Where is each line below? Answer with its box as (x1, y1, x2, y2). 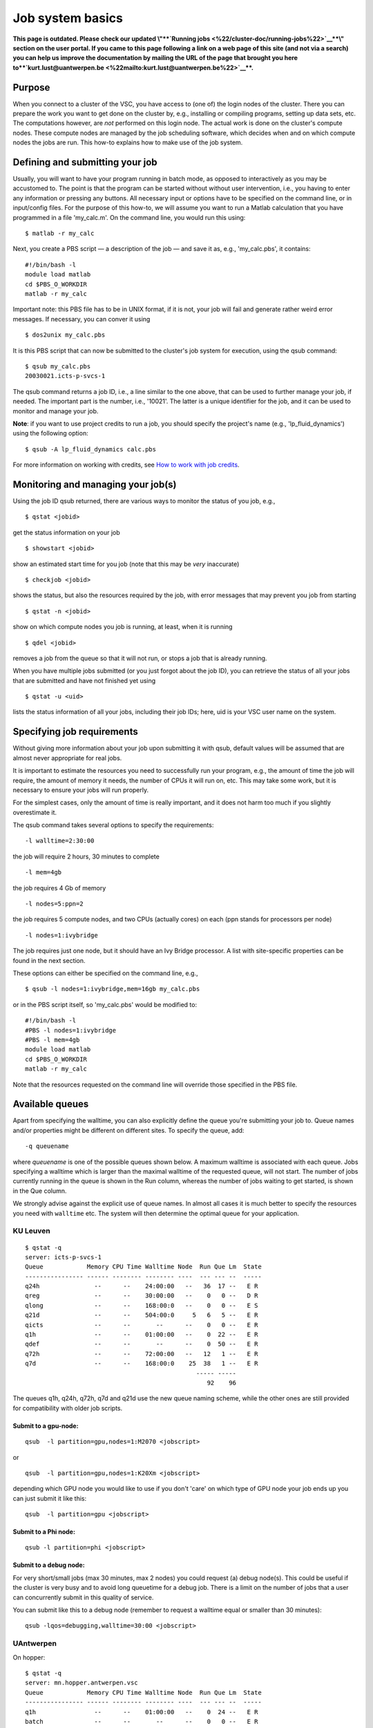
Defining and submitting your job (12, 156, 158, 168)
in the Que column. (12, 1186, 67, 1195)
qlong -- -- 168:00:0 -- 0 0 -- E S (25, 1302, 258, 1309)
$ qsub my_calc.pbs (25, 362, 91, 370)
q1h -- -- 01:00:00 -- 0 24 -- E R (25, 1708, 258, 1716)
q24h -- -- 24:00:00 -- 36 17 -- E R (25, 1282, 258, 1290)
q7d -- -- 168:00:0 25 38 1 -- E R (25, 1360, 258, 1368)
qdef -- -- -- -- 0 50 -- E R (25, 1340, 258, 1348)
